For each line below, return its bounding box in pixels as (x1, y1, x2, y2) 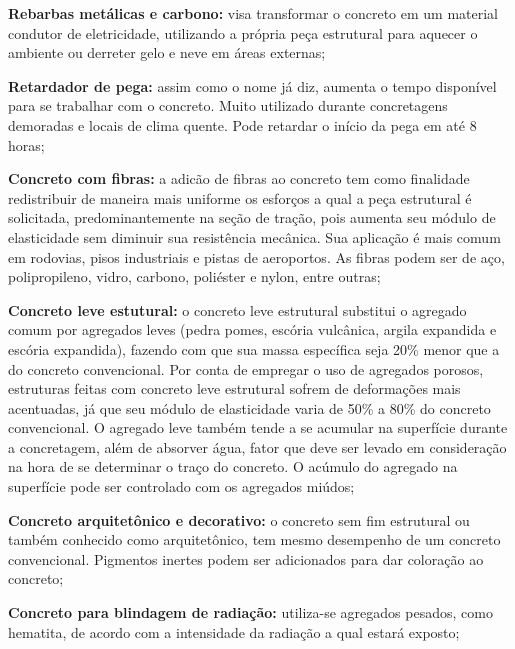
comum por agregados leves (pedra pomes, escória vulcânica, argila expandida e (8, 319, 497, 340)
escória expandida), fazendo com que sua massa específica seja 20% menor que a (8, 338, 500, 359)
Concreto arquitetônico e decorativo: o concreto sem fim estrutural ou (8, 509, 470, 530)
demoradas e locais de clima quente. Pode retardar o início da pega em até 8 (8, 114, 477, 135)
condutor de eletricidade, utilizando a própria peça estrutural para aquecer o (8, 22, 478, 43)
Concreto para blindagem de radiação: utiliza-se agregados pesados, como (8, 602, 493, 623)
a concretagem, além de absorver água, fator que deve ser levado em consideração (8, 436, 507, 457)
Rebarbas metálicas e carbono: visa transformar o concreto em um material (8, 3, 498, 23)
